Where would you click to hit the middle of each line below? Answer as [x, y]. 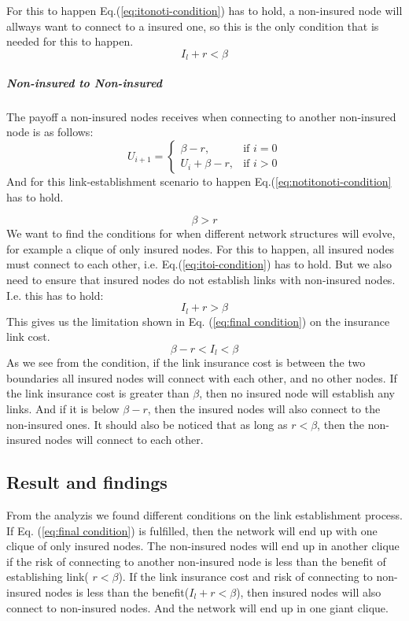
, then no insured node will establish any [297, 393]
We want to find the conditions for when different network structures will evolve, [201, 233]
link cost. [28, 336]
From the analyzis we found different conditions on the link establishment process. [204, 515]
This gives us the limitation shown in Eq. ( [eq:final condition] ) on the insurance [198, 321]
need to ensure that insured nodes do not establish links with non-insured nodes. [201, 279]
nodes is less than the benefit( [117, 591]
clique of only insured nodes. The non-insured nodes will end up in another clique [203, 546]
